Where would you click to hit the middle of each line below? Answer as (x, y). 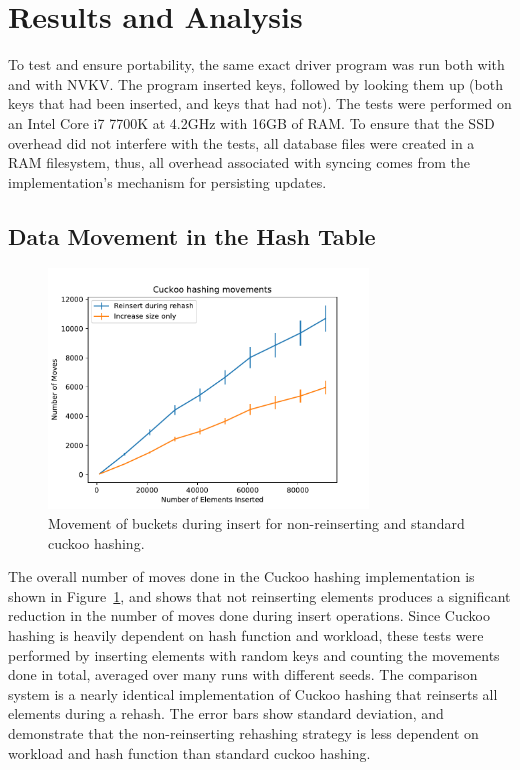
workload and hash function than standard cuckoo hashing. (189, 752)
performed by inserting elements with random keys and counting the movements (254, 654)
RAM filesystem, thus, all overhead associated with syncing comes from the (239, 162)
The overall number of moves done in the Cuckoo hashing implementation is (241, 576)
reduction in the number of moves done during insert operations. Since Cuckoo (249, 615)
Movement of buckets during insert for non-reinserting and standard (256, 523)
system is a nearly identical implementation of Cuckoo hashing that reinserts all (253, 693)
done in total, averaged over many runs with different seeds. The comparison (243, 674)
